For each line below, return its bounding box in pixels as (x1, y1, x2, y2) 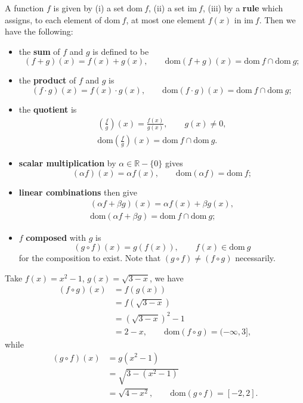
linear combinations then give (18, 185, 137, 198)
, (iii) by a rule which (202, 2, 283, 14)
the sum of (18, 45, 60, 57)
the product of (18, 74, 76, 86)
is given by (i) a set (53, 2, 124, 14)
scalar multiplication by (18, 157, 116, 169)
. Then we (259, 13, 296, 26)
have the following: (5, 25, 73, 38)
